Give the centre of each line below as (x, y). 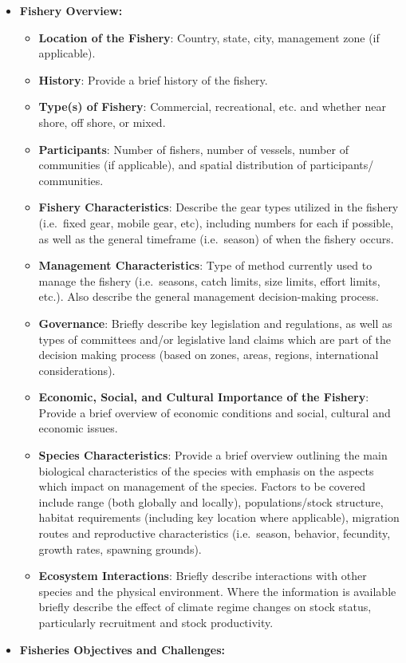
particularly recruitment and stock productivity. (156, 622)
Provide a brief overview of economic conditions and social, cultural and (215, 412)
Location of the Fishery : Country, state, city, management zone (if (209, 37)
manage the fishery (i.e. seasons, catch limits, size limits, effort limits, (209, 280)
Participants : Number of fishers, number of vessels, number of (193, 149)
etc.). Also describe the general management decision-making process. (209, 296)
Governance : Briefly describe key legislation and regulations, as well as (215, 323)
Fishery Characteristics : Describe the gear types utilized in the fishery (219, 207)
